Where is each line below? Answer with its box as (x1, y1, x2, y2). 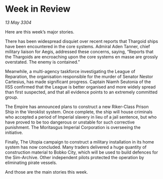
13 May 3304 (5, 19, 32, 25)
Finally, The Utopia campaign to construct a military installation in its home (5, 139, 154, 144)
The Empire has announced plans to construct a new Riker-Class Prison (5, 104, 149, 109)
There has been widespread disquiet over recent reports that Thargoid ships (5, 38, 158, 44)
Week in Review (5, 3, 71, 15)
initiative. (5, 129, 23, 135)
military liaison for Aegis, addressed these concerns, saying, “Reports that (5, 49, 154, 54)
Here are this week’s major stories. (5, 29, 74, 35)
